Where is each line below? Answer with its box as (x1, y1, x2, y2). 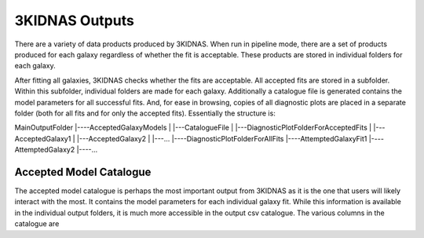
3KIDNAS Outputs (14, 12, 135, 29)
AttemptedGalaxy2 (14, 145, 75, 155)
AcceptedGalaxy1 (14, 134, 71, 143)
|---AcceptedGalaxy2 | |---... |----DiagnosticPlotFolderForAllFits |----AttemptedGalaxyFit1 (76, 134, 367, 143)
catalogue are (14, 219, 60, 229)
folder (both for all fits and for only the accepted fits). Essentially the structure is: (14, 108, 276, 118)
